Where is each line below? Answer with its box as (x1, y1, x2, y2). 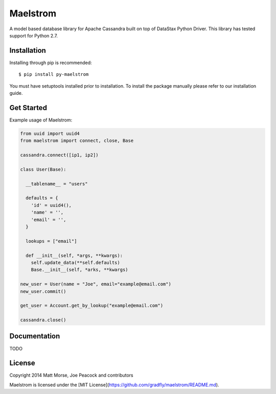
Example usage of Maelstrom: (9, 117, 73, 123)
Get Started (9, 103, 47, 112)
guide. (9, 90, 23, 96)
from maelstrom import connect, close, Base (20, 138, 134, 143)
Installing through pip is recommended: (9, 59, 92, 66)
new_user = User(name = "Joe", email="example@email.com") (20, 281, 171, 287)
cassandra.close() (20, 317, 66, 323)
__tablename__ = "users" (26, 181, 88, 186)
